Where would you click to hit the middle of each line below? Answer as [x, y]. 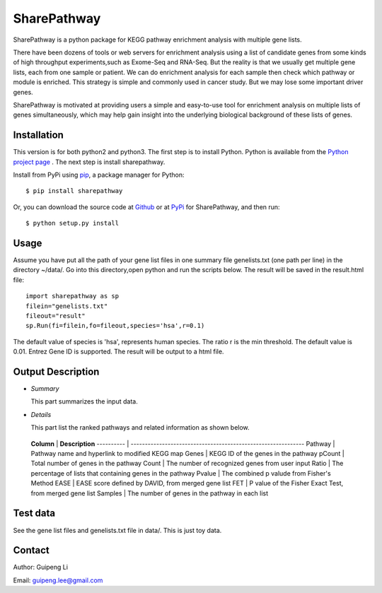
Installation [38, 135]
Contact [31, 550]
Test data [34, 513]
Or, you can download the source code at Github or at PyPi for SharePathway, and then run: [146, 207]
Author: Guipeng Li [41, 567]
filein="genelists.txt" [67, 306]
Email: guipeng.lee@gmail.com [58, 580]
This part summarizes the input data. [84, 401]
